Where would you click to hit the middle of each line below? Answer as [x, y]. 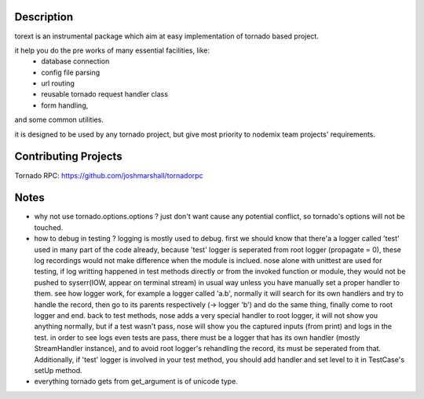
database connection [75, 61]
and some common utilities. [59, 120]
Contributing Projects [68, 157]
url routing [58, 83]
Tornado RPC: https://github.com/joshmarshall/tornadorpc [109, 175]
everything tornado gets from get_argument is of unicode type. [136, 382]
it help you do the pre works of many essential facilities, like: [112, 50]
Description [44, 17]
